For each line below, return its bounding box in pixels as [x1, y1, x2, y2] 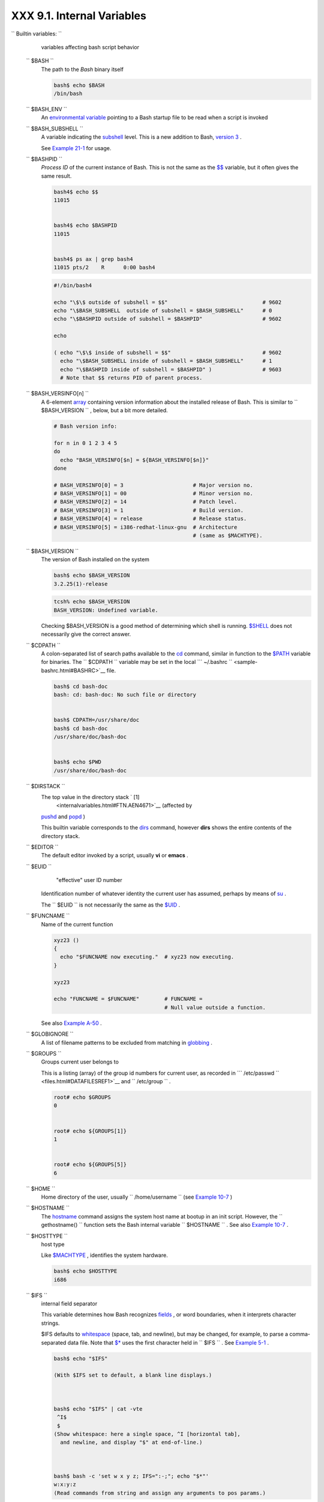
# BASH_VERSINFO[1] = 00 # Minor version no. [53, 490, 253, 497]
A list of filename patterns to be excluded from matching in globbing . [41, 1039, 212, 1046]
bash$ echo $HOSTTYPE [53, 1268, 118, 1275]
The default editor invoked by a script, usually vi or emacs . [41, 852, 188, 859]
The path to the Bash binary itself [41, 65, 124, 73]
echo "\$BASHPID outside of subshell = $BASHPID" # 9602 [53, 315, 282, 323]
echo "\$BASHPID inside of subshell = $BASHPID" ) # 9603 [60, 366, 282, 372]
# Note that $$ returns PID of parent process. [60, 374, 203, 382]
